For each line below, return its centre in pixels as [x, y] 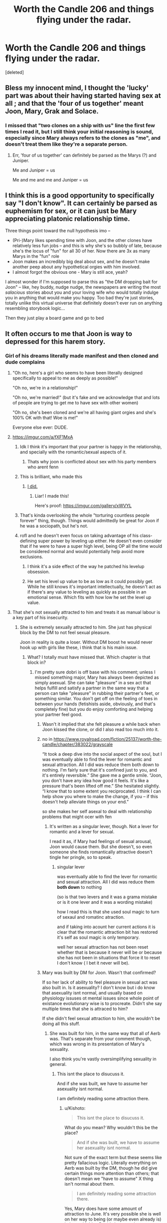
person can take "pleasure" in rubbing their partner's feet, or [97, 693]
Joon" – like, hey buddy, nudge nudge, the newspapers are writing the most [83, 287]
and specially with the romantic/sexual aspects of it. [73, 452]
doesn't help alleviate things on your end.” [85, 802]
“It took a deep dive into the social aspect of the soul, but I [102, 754]
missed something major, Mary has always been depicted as [97, 677]
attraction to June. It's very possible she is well [113, 1214]
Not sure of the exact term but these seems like [113, 1158]
